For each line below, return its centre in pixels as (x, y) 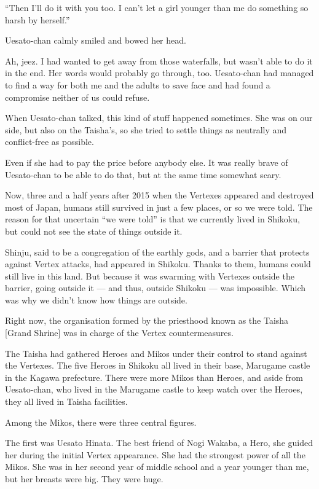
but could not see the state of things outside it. (94, 231)
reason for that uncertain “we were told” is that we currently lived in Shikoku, (152, 219)
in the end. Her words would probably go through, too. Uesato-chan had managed (159, 73)
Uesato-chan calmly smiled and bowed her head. (96, 40)
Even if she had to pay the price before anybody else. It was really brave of (147, 162)
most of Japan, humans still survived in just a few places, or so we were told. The (159, 207)
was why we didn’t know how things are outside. (96, 299)
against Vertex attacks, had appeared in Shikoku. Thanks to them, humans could (158, 264)
